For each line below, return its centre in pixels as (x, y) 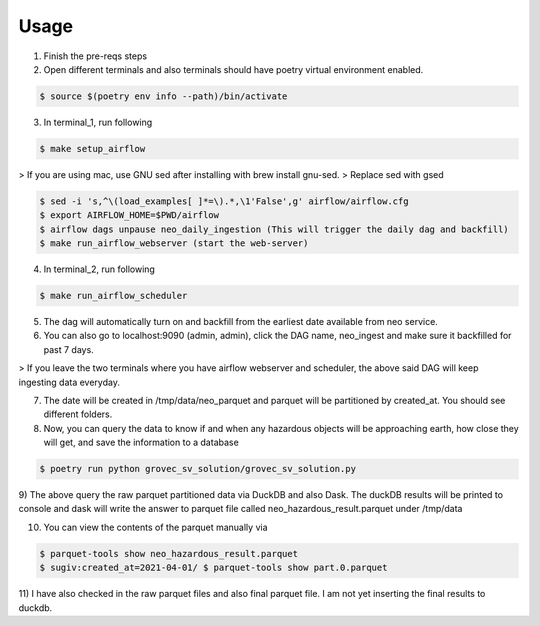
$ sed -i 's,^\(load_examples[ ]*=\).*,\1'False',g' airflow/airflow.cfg (224, 201)
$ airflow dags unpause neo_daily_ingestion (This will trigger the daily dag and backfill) (274, 229)
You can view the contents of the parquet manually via (155, 527)
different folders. (78, 414)
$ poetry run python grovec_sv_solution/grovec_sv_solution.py (198, 469)
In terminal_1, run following (98, 122)
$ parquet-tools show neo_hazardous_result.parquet (169, 553)
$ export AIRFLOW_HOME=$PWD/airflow (129, 215)
